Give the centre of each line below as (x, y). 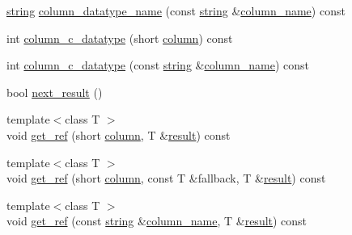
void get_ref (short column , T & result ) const (119, 134)
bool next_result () (55, 92)
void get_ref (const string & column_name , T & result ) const (157, 221)
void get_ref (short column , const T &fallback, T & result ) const (166, 178)
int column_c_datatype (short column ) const (120, 38)
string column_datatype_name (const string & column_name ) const (176, 10)
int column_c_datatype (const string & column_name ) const (158, 65)
